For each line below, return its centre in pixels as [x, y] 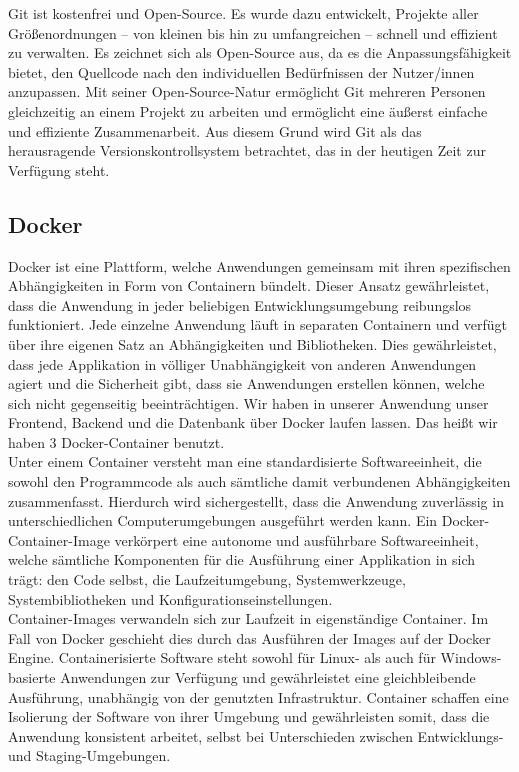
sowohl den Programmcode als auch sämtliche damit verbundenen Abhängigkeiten [259, 481]
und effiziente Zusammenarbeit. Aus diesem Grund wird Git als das [215, 130]
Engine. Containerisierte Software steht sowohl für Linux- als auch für [222, 657]
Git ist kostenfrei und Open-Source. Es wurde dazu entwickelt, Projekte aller [243, 13]
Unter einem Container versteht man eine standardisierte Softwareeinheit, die [245, 461]
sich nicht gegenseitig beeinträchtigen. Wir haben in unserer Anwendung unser [248, 402]
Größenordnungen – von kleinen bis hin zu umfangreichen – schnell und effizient [253, 32]
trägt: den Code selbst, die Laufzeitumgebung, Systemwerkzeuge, [207, 579]
